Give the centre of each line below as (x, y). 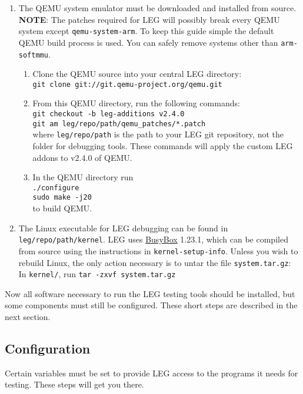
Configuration (48, 348)
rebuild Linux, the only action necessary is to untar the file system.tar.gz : (155, 262)
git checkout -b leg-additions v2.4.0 (109, 114)
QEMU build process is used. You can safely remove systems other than (148, 42)
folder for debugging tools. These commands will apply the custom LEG (163, 145)
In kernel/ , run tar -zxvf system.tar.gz (97, 274)
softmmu (33, 55)
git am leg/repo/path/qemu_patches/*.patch (119, 124)
